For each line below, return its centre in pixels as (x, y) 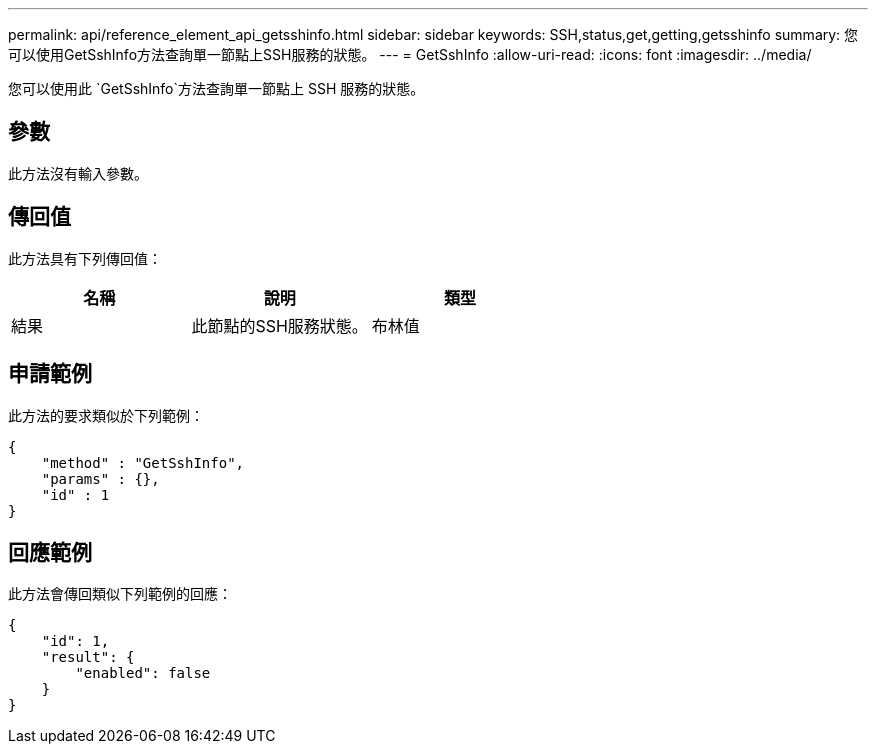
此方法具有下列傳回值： (85, 258)
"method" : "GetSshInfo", (143, 462)
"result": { (88, 657)
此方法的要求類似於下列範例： (106, 415)
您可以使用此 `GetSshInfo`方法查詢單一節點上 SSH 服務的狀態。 (216, 88)
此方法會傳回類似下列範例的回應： (120, 594)
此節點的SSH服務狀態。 (279, 325)
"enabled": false (143, 673)
